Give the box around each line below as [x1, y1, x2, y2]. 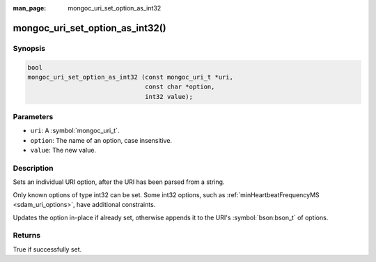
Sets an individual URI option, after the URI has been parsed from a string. [13, 178, 225, 186]
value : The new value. [30, 146, 97, 155]
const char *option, [145, 83, 215, 91]
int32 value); [145, 93, 193, 100]
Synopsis [13, 43, 45, 53]
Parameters [13, 112, 54, 122]
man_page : [13, 4, 47, 12]
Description [13, 164, 54, 174]
